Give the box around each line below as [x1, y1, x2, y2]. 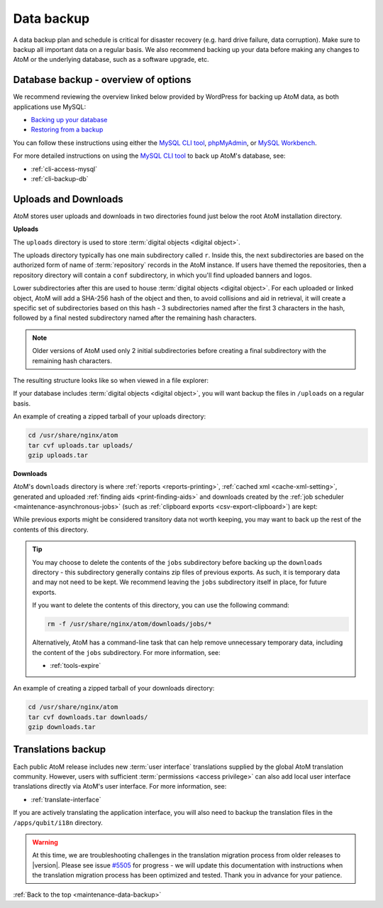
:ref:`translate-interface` [30, 795, 101, 804]
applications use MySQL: [13, 102, 87, 111]
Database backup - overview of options [13, 74, 191, 86]
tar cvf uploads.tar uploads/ [28, 441, 133, 449]
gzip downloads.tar [28, 723, 96, 731]
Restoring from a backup [30, 125, 104, 134]
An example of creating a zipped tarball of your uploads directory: [13, 412, 206, 421]
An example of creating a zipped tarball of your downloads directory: [13, 684, 215, 693]
